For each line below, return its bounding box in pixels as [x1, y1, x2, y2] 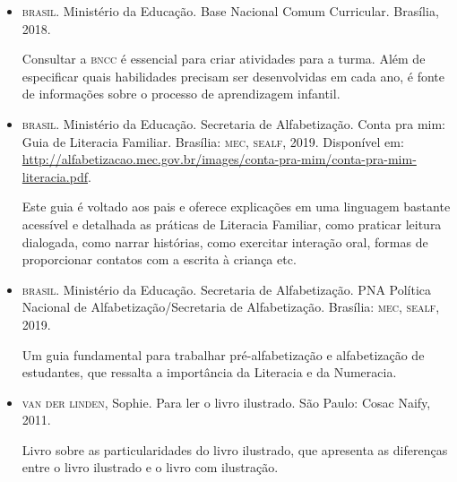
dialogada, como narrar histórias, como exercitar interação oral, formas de [22, 232, 428, 251]
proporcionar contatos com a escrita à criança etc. [22, 250, 297, 269]
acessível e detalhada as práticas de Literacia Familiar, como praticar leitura [22, 214, 442, 233]
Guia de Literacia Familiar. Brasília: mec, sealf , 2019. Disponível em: [22, 132, 404, 151]
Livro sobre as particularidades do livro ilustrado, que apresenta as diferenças [22, 440, 448, 459]
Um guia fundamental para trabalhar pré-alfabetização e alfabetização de [22, 345, 425, 364]
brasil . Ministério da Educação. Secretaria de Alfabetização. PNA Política [22, 280, 432, 298]
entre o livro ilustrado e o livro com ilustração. [22, 458, 279, 477]
